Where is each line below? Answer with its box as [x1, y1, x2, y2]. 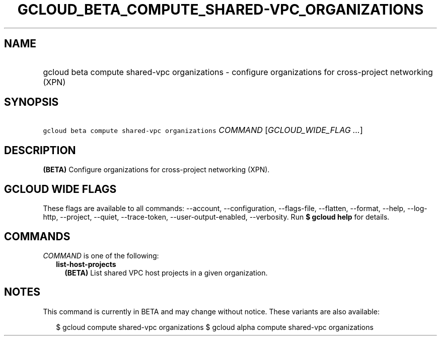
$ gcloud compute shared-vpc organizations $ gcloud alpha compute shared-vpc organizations [56, 322, 374, 331]
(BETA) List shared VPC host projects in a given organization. [64, 268, 268, 277]
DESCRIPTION [4, 144, 76, 157]
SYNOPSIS [4, 96, 59, 109]
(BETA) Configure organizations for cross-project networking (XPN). [43, 165, 270, 174]
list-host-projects [56, 259, 116, 268]
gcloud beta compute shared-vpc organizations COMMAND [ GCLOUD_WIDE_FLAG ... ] [43, 125, 363, 135]
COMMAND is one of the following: [43, 251, 159, 260]
